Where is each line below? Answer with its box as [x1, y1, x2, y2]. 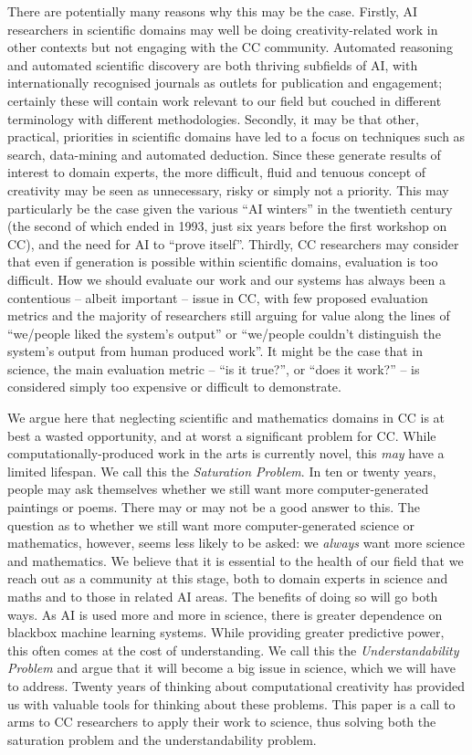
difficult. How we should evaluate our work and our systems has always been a [7, 269, 446, 288]
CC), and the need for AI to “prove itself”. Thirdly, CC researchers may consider [7, 234, 459, 253]
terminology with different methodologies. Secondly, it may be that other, [7, 109, 419, 128]
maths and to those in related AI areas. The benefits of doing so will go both [7, 587, 438, 605]
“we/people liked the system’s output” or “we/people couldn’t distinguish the [7, 323, 441, 342]
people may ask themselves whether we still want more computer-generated [7, 479, 429, 498]
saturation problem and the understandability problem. [7, 729, 317, 749]
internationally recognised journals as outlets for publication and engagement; [7, 73, 443, 92]
